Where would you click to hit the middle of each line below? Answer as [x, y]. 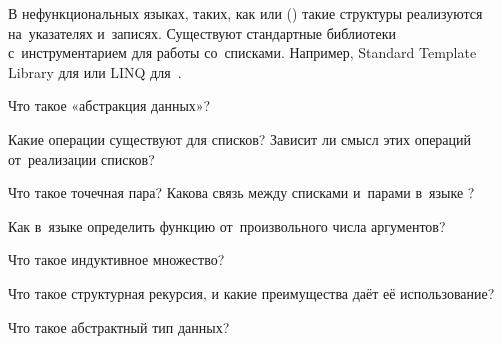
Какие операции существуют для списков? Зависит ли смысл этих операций [240, 138]
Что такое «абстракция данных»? [109, 105]
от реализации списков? [81, 158]
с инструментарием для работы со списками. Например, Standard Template [242, 52]
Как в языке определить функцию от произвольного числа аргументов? [227, 225]
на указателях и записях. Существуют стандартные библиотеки [202, 32]
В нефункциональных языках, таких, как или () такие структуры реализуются [245, 13]
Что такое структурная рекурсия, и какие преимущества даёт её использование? [251, 292]
